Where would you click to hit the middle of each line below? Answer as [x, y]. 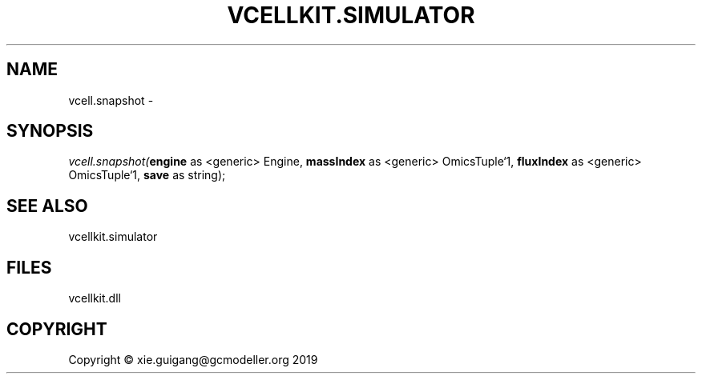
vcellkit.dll [95, 298]
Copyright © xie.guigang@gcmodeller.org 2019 [193, 359]
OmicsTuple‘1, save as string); [147, 175]
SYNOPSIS [50, 131]
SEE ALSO [47, 206]
